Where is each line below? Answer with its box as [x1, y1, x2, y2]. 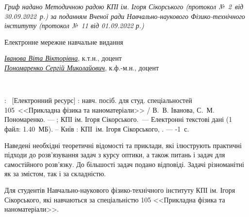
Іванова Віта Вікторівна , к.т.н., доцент [4, 53, 122, 63]
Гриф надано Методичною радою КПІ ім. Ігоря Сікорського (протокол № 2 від [4, 1, 244, 11]
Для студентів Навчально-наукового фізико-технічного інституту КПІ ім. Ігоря [4, 184, 235, 195]
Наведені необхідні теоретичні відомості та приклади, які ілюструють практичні [4, 140, 242, 150]
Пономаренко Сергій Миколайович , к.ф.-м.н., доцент [4, 62, 159, 72]
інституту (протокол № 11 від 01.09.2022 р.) [4, 20, 144, 31]
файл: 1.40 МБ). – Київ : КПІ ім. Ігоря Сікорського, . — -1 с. [4, 123, 189, 134]
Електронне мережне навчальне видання [4, 36, 123, 47]
